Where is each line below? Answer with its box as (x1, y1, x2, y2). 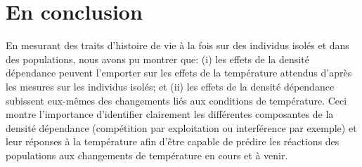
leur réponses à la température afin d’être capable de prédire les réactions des (6, 134, 340, 149)
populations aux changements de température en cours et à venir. (6, 147, 288, 162)
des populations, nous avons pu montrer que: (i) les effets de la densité (6, 51, 309, 66)
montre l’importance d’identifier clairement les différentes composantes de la (6, 107, 334, 121)
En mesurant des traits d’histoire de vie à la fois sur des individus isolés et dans (6, 38, 349, 53)
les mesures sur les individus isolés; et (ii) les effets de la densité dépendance (6, 79, 335, 93)
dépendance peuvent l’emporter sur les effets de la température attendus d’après (6, 65, 352, 80)
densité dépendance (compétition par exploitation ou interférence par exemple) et (6, 120, 357, 135)
